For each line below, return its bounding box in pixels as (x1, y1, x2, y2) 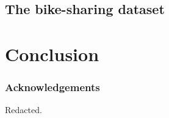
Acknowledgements (5, 79, 100, 95)
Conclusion (5, 41, 99, 66)
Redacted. (5, 103, 42, 116)
